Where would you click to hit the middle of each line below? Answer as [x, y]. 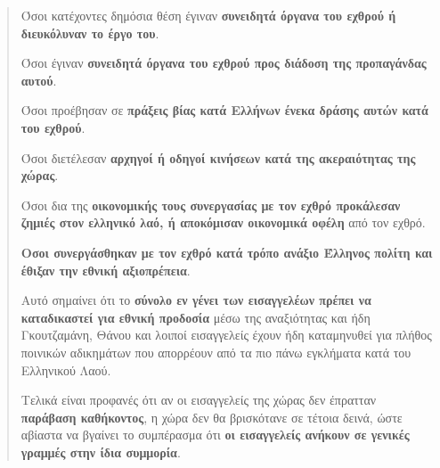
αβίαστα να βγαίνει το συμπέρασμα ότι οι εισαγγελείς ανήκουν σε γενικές [215, 435]
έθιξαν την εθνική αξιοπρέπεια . [106, 270]
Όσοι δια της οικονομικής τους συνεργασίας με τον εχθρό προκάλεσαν [211, 205]
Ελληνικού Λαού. [66, 369]
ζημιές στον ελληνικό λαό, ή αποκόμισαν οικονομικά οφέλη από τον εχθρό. [223, 222]
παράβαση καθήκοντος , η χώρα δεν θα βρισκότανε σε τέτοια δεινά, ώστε [212, 417]
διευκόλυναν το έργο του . [90, 33]
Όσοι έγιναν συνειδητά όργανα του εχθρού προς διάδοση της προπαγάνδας [224, 63]
